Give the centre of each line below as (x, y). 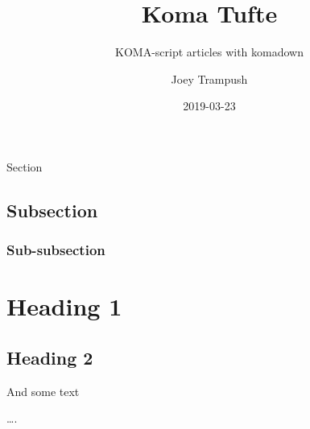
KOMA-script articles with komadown (209, 52)
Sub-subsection (56, 250)
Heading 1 (64, 306)
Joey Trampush (209, 78)
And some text (43, 391)
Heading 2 (50, 357)
